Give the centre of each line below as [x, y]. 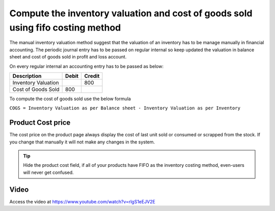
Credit [92, 76]
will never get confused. [48, 172]
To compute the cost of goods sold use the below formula [70, 99]
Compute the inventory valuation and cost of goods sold [131, 13]
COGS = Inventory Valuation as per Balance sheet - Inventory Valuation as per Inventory [125, 108]
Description [27, 76]
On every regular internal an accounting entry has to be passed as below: [87, 66]
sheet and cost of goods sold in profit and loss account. [68, 57]
